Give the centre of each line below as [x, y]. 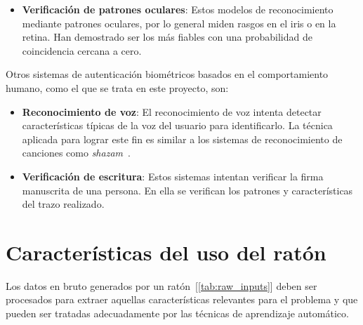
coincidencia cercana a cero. [82, 50]
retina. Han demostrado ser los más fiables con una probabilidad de [167, 37]
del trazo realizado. [63, 204]
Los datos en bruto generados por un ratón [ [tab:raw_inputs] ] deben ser [161, 285]
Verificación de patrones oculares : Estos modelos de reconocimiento [178, 9]
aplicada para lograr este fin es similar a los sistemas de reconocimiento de [182, 139]
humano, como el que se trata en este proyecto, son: [117, 87]
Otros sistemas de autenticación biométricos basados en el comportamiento [167, 74]
